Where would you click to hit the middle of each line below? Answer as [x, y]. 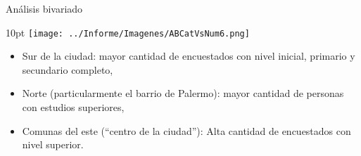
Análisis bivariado [44, 8]
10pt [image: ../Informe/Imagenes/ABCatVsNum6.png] [128, 32]
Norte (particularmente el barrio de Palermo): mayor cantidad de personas [183, 93]
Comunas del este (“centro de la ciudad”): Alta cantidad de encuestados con [186, 130]
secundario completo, [68, 69]
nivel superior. [53, 144]
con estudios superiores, [73, 107]
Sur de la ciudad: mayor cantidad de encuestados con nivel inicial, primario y [189, 56]
